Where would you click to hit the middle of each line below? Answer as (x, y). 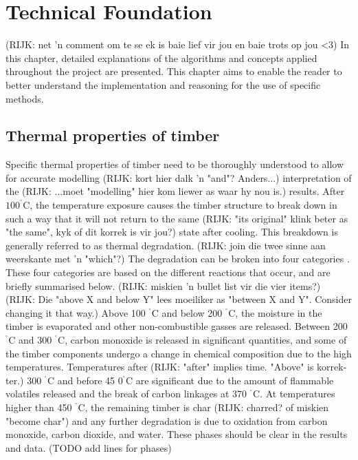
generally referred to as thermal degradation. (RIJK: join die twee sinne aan (166, 245)
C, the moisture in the (275, 312)
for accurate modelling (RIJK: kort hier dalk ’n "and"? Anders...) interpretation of (179, 177)
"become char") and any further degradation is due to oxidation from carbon (167, 420)
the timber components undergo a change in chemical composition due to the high (179, 353)
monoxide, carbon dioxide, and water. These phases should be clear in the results (177, 434)
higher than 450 (39, 407)
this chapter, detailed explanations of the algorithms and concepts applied (161, 57)
